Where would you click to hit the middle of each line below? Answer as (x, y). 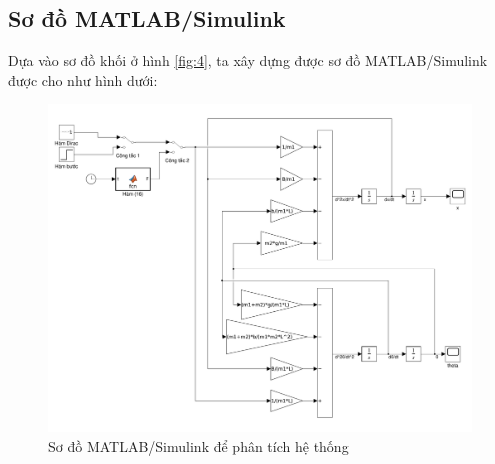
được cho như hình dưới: (83, 79)
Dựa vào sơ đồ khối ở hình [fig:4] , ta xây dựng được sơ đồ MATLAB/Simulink (248, 60)
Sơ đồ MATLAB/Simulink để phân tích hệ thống (198, 445)
